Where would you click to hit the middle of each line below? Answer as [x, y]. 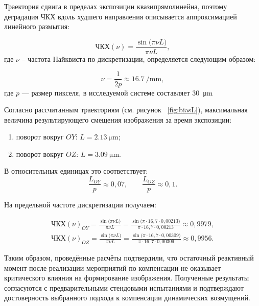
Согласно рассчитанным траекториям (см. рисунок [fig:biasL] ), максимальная [126, 110]
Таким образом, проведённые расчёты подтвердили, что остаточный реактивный [129, 258]
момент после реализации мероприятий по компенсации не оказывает [113, 267]
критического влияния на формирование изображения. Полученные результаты [127, 278]
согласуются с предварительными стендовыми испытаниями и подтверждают [124, 287]
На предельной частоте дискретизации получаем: [80, 205]
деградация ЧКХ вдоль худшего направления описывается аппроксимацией [121, 16]
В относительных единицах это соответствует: [76, 171]
